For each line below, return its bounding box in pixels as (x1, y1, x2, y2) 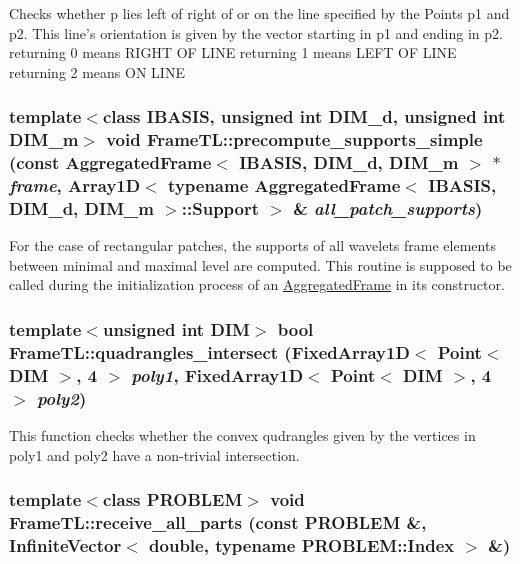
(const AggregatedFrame (9, 150, 212, 175)
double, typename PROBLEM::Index (149, 533, 455, 557)
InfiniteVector (9, 533, 122, 557)
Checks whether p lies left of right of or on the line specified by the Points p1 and (9, 3, 510, 23)
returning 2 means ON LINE (9, 61, 185, 82)
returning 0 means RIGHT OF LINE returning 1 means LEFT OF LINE (9, 42, 457, 63)
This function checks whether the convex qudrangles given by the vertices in (9, 425, 476, 446)
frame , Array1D (9, 173, 141, 198)
